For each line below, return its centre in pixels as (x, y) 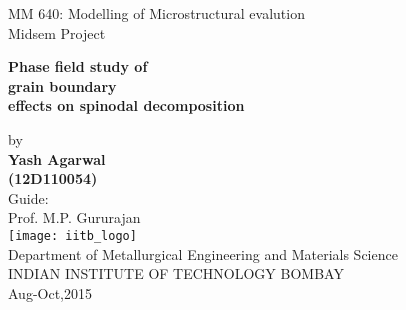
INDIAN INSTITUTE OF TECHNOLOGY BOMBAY (176, 273)
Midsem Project (57, 32)
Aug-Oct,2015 (50, 292)
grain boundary (62, 85)
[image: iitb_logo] (72, 235)
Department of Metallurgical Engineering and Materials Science (203, 253)
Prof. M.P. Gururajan (74, 217)
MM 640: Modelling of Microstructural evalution (156, 13)
